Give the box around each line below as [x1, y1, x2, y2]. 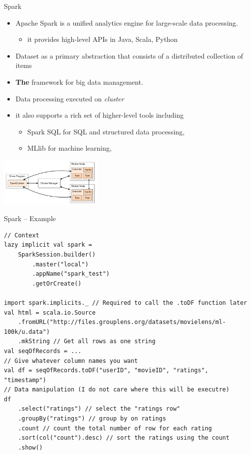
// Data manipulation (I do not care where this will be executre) [4, 386, 230, 393]
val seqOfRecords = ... [4, 347, 82, 355]
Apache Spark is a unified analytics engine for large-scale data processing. [15, 17, 238, 28]
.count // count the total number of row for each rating [18, 424, 212, 432]
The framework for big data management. [15, 76, 143, 87]
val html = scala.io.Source [4, 309, 96, 316]
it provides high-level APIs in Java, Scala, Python [27, 34, 178, 44]
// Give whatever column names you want [4, 357, 138, 364]
